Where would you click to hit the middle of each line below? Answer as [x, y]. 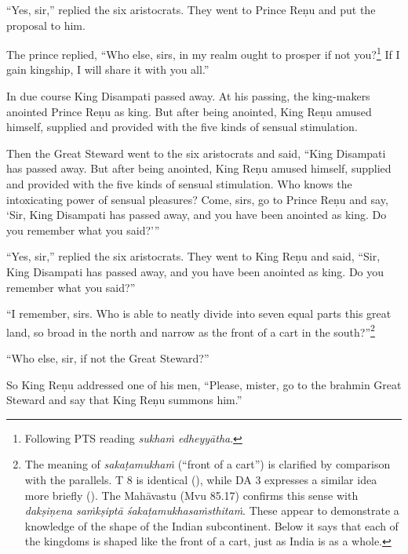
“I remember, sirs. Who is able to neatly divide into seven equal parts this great [199, 313]
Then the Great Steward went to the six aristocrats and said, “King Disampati [196, 153]
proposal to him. [46, 25]
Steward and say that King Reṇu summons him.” [124, 400]
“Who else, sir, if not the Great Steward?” [108, 358]
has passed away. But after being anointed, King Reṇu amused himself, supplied [199, 168]
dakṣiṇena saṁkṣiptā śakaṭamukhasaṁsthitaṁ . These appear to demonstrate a [212, 510]
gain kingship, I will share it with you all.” [108, 69]
